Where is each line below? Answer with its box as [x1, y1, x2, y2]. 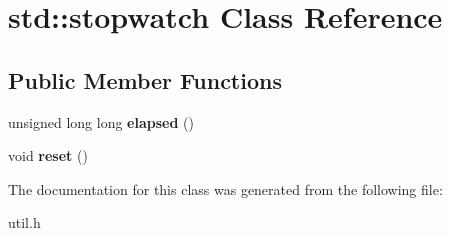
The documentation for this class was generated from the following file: [8, 178, 443, 199]
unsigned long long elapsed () [8, 111, 194, 132]
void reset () [8, 145, 88, 166]
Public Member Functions [8, 64, 282, 95]
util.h [8, 212, 41, 233]
